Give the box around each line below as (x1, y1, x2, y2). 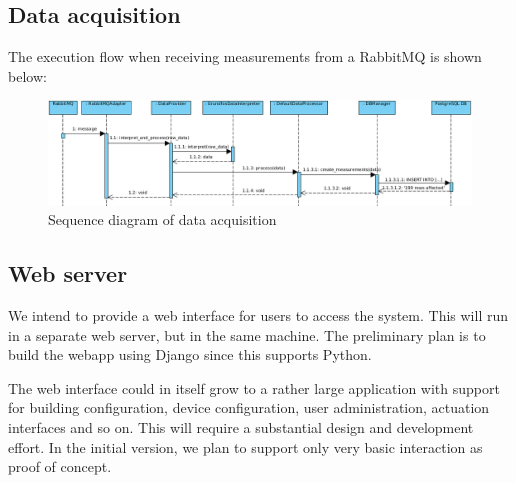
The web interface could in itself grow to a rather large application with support (8, 377, 500, 398)
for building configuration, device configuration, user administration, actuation (8, 397, 490, 418)
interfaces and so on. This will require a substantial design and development (8, 416, 474, 437)
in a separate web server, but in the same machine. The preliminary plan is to (8, 324, 486, 345)
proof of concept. (8, 456, 112, 477)
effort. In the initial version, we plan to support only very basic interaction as (8, 436, 483, 457)
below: (8, 65, 47, 86)
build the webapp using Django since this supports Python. (8, 344, 372, 365)
